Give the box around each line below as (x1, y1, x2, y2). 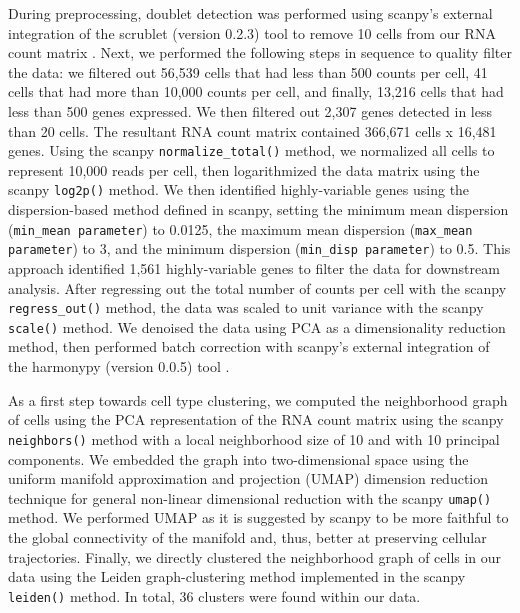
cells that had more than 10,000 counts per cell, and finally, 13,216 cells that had (8, 81, 504, 102)
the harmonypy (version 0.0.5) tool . (8, 356, 230, 377)
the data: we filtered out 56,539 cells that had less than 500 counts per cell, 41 (8, 61, 488, 82)
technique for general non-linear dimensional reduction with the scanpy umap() (8, 487, 492, 508)
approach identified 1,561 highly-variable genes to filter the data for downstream (8, 257, 500, 278)
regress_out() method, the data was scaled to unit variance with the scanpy (8, 297, 484, 318)
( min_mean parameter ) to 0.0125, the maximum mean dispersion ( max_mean (8, 218, 473, 239)
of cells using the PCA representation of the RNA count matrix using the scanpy (8, 409, 504, 430)
